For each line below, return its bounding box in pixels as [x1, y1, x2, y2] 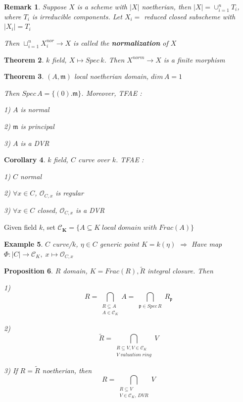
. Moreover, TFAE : [81, 87, 142, 98]
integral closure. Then [147, 266, 213, 276]
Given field [4, 222, 37, 232]
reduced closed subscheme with [144, 11, 236, 21]
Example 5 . [4, 238, 43, 249]
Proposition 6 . [4, 266, 53, 276]
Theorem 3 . [4, 71, 44, 81]
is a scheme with [77, 1, 127, 11]
